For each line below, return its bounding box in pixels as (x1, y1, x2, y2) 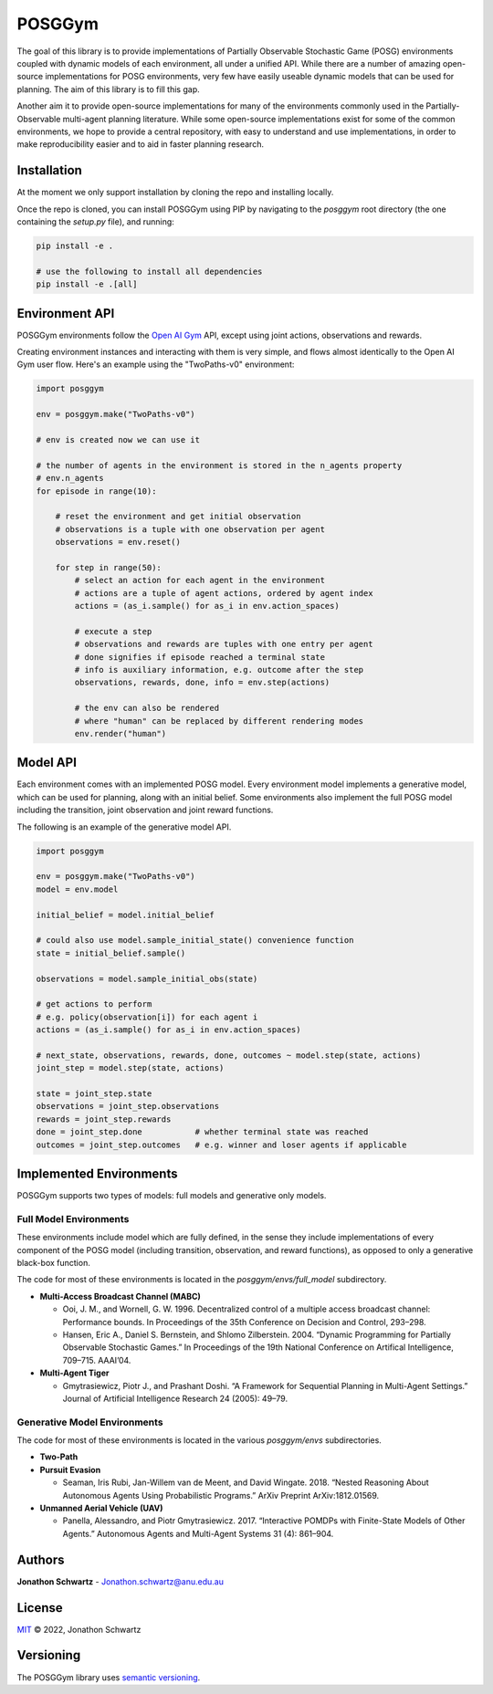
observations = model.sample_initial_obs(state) (36, 973, 258, 984)
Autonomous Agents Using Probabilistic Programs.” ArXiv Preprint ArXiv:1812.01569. (62, 1490, 380, 1501)
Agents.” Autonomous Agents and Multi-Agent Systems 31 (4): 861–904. (62, 1528, 334, 1539)
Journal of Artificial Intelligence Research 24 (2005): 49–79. (62, 1393, 288, 1404)
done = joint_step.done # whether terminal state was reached (36, 1127, 369, 1137)
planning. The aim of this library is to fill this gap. (16, 83, 200, 95)
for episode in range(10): (36, 486, 157, 497)
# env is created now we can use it (36, 434, 201, 444)
